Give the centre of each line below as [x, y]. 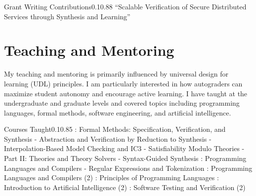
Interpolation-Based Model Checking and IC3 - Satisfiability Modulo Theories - [124, 148]
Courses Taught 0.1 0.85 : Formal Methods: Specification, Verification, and [115, 129]
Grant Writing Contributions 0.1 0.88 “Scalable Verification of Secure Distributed [125, 6]
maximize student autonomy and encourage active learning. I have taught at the [126, 93]
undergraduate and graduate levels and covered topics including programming [122, 103]
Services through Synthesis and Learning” [67, 16]
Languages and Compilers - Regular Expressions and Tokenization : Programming [128, 168]
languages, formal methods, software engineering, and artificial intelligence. [118, 112]
